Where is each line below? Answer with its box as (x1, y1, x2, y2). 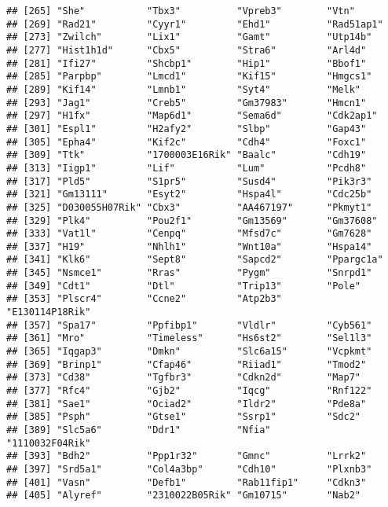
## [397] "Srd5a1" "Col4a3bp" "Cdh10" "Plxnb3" (6, 463, 372, 475)
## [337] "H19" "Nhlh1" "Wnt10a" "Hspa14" (6, 241, 372, 252)
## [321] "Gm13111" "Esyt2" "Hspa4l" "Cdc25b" (6, 189, 372, 200)
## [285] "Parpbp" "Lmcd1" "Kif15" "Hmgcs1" (6, 71, 372, 83)
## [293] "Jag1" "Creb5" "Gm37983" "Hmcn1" (6, 97, 367, 108)
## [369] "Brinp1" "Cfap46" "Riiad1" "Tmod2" (6, 358, 367, 370)
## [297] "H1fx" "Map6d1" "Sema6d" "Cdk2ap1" (6, 110, 378, 122)
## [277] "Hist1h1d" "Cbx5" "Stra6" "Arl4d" (6, 44, 367, 56)
